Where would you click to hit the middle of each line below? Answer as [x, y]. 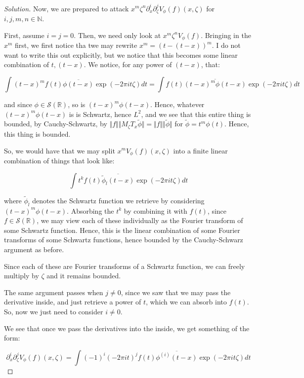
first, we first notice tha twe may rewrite [76, 45]
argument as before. [34, 249]
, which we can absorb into [186, 302]
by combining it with [155, 210]
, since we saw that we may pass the [176, 292]
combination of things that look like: [59, 160]
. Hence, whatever [177, 104]
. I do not [226, 45]
